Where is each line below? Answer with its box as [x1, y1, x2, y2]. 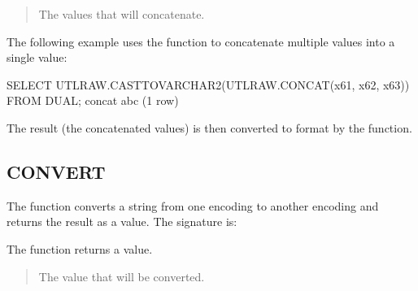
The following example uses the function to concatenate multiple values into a [7, 33, 395, 50]
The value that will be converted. [38, 267, 205, 284]
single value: [7, 49, 67, 66]
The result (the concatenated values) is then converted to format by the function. [7, 119, 412, 136]
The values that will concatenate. [38, 6, 205, 22]
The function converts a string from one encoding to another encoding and [7, 197, 379, 214]
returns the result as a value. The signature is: [7, 213, 237, 230]
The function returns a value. [7, 240, 153, 257]
